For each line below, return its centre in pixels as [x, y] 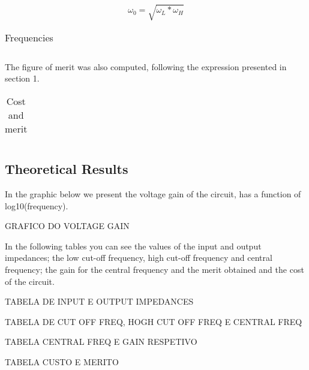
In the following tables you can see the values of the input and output [133, 246]
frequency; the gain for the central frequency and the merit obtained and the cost [154, 269]
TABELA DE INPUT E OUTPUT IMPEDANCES [99, 301]
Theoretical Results [67, 169]
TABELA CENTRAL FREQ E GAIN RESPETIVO [101, 342]
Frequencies [29, 37]
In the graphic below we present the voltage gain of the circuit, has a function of [153, 193]
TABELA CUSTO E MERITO [62, 361]
